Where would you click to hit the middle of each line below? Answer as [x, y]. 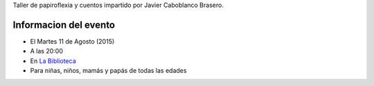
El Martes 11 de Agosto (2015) [72, 41]
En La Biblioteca [53, 61]
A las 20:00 [47, 51]
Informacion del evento [64, 25]
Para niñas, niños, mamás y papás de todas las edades [108, 71]
